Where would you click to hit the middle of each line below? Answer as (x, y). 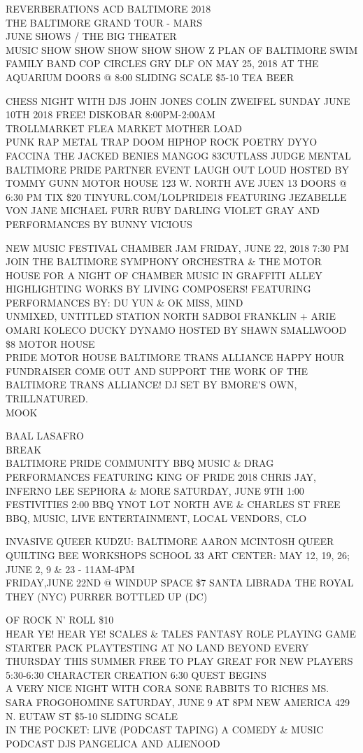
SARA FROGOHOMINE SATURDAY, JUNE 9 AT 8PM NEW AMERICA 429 (178, 702)
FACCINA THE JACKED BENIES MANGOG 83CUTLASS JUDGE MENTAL (178, 155)
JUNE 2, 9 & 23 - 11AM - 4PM (70, 569)
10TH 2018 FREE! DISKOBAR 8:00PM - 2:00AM (111, 114)
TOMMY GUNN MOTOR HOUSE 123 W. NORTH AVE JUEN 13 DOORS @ (176, 183)
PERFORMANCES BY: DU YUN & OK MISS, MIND (124, 302)
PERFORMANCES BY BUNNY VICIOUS (99, 224)
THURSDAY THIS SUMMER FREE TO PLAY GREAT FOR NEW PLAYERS (179, 661)
